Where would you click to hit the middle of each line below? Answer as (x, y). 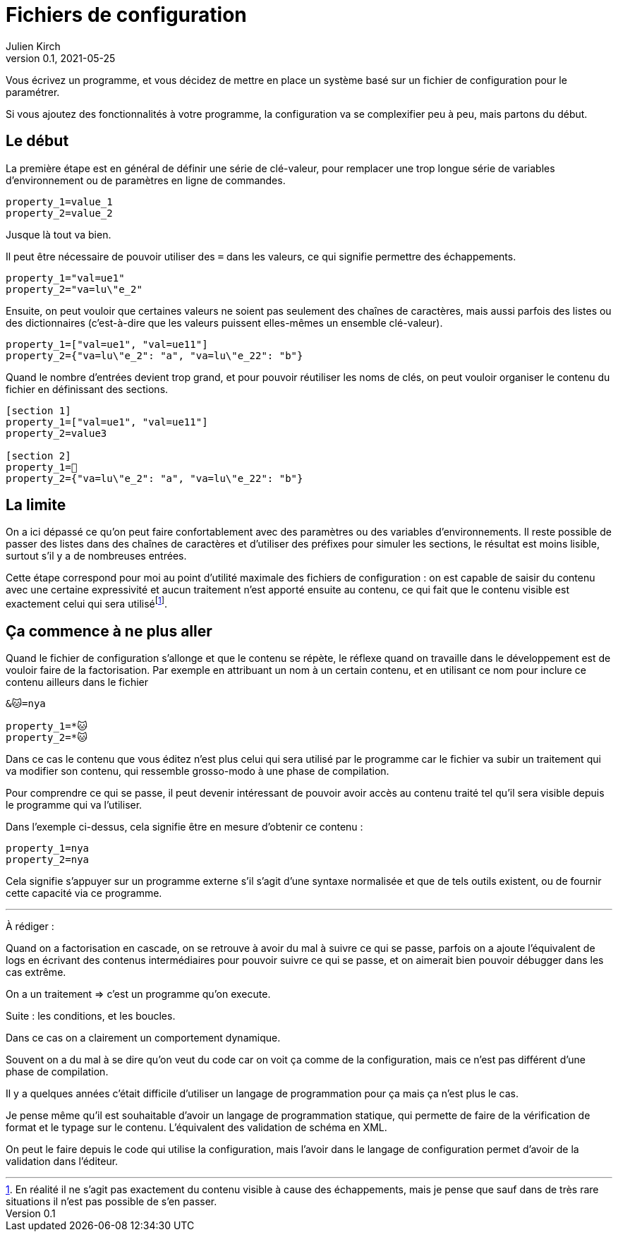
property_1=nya (48, 848)
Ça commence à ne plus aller (109, 631)
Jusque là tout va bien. (59, 234)
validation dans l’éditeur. (62, 1161)
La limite (36, 505)
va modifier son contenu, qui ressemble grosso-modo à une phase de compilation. (198, 771)
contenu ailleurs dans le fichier (77, 682)
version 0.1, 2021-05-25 (61, 58)
